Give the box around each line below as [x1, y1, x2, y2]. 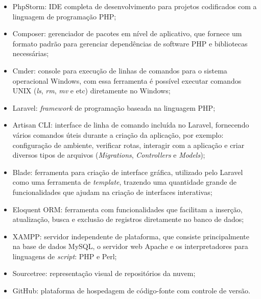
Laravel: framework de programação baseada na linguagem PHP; [12, 102, 216, 113]
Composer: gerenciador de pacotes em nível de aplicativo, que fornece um [12, 28, 242, 39]
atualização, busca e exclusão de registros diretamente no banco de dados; [12, 214, 244, 225]
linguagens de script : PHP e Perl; [12, 251, 117, 261]
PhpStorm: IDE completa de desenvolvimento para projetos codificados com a [12, 1, 257, 11]
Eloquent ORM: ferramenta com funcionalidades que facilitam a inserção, [12, 204, 243, 214]
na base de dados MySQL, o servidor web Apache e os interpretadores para [12, 241, 248, 252]
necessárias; [12, 48, 49, 59]
